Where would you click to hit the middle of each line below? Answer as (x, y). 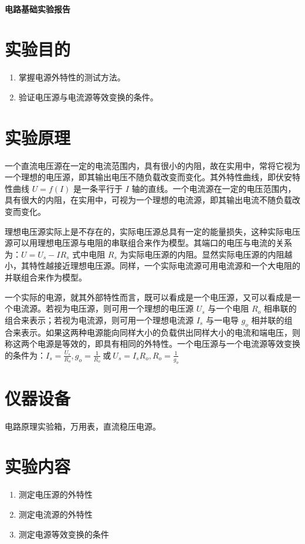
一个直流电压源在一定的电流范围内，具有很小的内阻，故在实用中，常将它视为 (152, 165)
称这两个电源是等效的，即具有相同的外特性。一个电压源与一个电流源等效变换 (152, 344)
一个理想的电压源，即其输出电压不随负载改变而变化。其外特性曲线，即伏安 (148, 177)
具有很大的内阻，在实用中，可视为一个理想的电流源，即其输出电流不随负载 (148, 200)
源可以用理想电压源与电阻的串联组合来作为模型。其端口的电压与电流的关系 (148, 243)
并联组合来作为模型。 (46, 277)
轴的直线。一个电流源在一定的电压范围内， (214, 188)
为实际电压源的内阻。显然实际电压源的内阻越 (206, 254)
